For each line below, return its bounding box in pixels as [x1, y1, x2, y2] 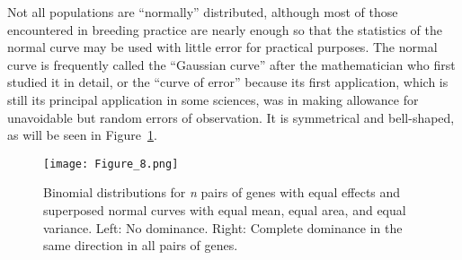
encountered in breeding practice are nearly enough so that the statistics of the [7, 20, 442, 39]
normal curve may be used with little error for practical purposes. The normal [7, 38, 438, 56]
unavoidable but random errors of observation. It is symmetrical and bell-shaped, [7, 108, 455, 126]
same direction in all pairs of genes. [43, 236, 238, 255]
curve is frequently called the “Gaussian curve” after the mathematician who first [7, 55, 456, 74]
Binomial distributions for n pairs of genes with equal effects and [43, 183, 401, 202]
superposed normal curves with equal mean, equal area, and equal [43, 201, 406, 219]
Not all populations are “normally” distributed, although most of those [7, 3, 398, 21]
